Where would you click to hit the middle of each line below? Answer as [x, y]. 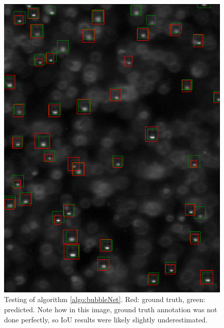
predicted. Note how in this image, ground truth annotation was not [111, 309]
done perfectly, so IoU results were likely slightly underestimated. [106, 319]
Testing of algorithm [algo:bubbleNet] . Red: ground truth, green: [105, 299]
